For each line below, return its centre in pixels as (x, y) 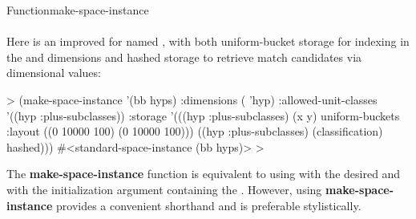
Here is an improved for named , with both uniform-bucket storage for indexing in (208, 41)
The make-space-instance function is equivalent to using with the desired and (204, 174)
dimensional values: (54, 73)
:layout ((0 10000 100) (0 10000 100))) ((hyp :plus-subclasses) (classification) (195, 131)
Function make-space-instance (78, 10)
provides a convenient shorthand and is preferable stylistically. (209, 205)
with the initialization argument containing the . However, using (164, 189)
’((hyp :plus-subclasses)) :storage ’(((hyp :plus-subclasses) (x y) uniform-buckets (203, 115)
